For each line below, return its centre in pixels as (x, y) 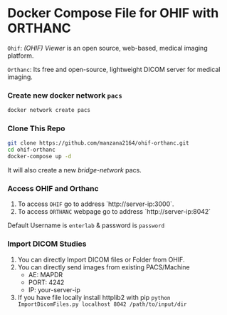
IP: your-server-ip (54, 289)
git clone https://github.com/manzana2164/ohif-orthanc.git (99, 143)
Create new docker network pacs (65, 95)
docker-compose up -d (39, 157)
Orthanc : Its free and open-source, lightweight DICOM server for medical (114, 69)
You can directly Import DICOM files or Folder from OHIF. (101, 259)
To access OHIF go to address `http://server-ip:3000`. (96, 204)
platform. (21, 56)
